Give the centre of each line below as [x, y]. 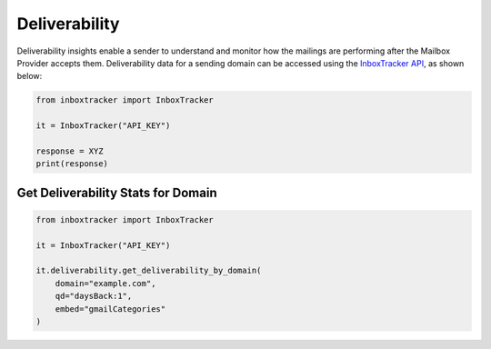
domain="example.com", [105, 283]
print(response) [72, 164]
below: [30, 76]
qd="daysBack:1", [94, 296]
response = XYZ [70, 151]
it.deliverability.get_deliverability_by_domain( [149, 271]
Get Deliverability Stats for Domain [117, 192]
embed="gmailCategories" [110, 309]
